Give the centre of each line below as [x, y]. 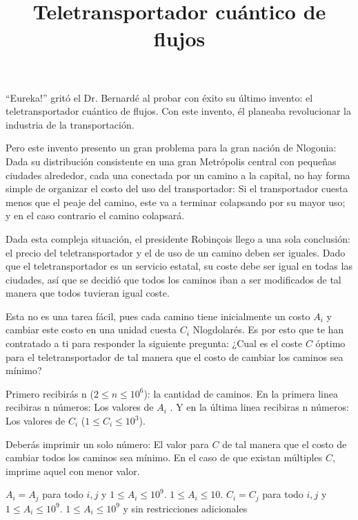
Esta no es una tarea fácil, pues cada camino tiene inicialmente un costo [158, 316]
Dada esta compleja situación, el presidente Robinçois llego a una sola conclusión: [178, 238]
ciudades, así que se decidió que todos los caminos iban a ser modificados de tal [173, 279]
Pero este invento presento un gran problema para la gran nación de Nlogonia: [171, 148]
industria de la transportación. [70, 124]
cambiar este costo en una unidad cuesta [91, 329]
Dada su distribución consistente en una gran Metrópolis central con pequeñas [171, 161]
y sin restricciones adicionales [185, 508]
